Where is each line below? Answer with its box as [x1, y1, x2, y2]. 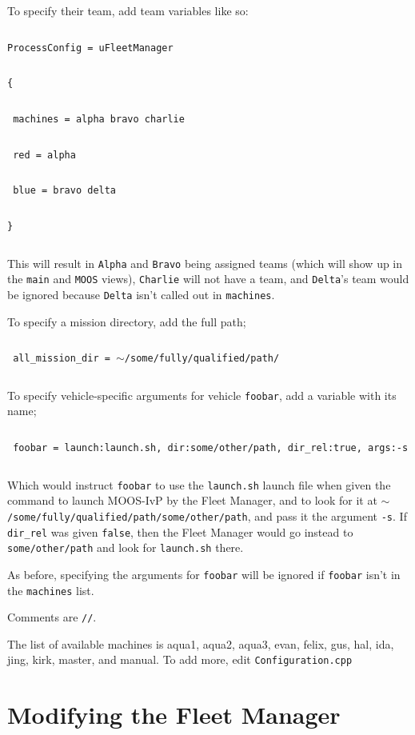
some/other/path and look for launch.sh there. [7, 539, 244, 556]
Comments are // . [7, 609, 97, 625]
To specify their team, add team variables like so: [7, 2, 249, 18]
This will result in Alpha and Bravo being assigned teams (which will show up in [7, 254, 403, 271]
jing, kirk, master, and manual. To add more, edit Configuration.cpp [7, 651, 353, 668]
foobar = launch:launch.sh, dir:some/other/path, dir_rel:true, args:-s [13, 442, 409, 453]
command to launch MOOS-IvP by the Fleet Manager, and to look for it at [7, 492, 377, 509]
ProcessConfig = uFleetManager [7, 42, 174, 54]
